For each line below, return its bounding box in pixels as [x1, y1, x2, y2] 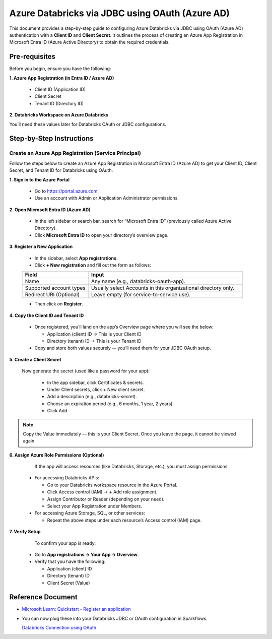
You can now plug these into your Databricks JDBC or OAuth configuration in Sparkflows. [22, 615, 208, 621]
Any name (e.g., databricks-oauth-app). [91, 278, 186, 285]
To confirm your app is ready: [34, 540, 96, 546]
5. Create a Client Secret [9, 356, 61, 362]
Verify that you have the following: [34, 558, 106, 564]
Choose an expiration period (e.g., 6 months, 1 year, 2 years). [47, 401, 174, 407]
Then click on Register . [34, 301, 83, 307]
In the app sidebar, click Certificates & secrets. [47, 379, 144, 386]
